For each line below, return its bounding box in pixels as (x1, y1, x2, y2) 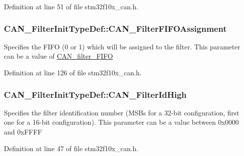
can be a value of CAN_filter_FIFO (4, 51, 113, 61)
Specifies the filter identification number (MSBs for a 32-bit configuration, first (4, 107, 240, 117)
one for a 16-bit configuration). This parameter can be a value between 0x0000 (4, 117, 239, 127)
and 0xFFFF (4, 127, 42, 136)
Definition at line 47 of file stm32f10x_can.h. (4, 143, 139, 153)
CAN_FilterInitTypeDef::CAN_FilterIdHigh (4, 88, 187, 100)
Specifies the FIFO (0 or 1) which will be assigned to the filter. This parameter (4, 41, 241, 51)
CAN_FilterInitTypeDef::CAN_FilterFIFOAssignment (4, 22, 227, 34)
